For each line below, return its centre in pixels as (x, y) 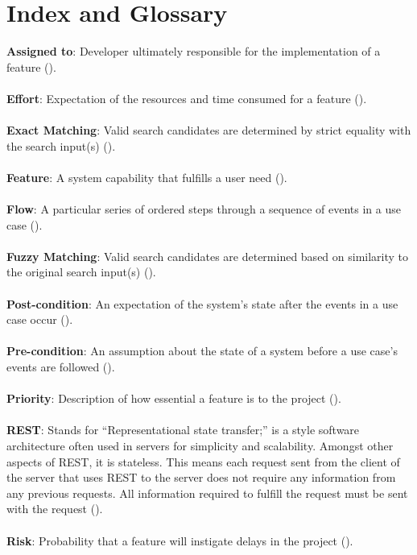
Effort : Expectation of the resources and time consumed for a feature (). (187, 98)
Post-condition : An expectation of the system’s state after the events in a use (202, 303)
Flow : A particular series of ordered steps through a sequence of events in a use (204, 209)
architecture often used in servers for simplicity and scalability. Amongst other (200, 445)
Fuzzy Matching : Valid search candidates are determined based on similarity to (208, 256)
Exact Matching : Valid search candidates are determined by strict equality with (209, 130)
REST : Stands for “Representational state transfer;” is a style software (183, 430)
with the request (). (55, 509)
